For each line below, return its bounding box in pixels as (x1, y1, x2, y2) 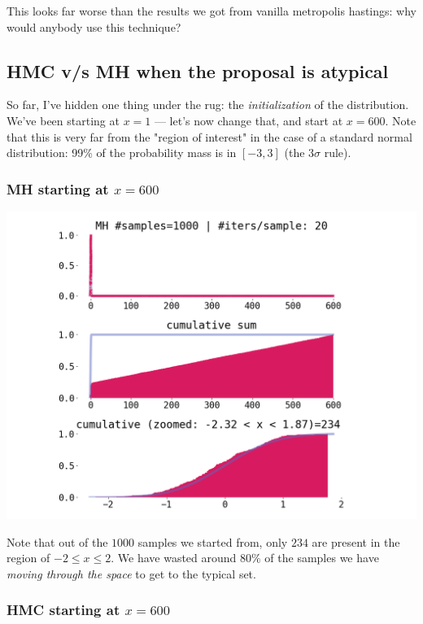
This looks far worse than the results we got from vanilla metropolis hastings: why (7, 2, 417, 19)
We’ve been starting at (7, 111, 120, 129)
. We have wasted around (111, 549, 237, 566)
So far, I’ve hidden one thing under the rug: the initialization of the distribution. (7, 96, 409, 113)
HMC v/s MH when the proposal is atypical (7, 58, 389, 83)
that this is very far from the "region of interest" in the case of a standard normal (7, 128, 412, 145)
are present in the (312, 533, 400, 550)
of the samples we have (264, 549, 379, 566)
